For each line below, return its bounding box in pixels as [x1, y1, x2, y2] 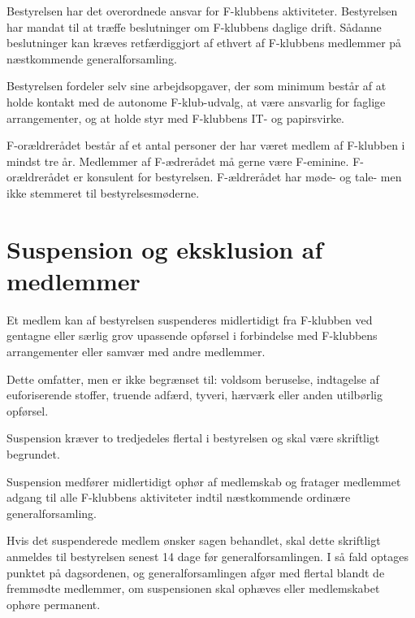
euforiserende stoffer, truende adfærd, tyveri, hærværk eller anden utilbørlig [6, 386, 383, 403]
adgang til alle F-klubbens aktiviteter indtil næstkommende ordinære [6, 489, 351, 506]
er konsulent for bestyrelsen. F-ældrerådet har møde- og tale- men [73, 168, 402, 185]
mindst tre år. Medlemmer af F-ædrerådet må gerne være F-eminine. [6, 152, 349, 169]
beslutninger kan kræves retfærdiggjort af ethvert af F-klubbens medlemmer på [6, 34, 402, 51]
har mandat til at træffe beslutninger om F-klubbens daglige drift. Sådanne [6, 18, 382, 35]
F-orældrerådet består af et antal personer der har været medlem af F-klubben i [6, 137, 405, 154]
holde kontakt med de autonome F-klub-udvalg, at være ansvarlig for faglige [6, 93, 386, 110]
